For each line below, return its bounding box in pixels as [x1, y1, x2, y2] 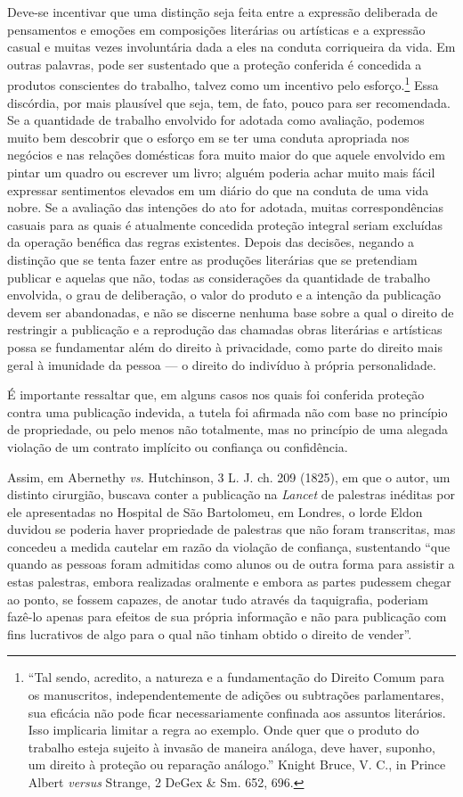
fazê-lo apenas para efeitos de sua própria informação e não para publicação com [7, 607, 447, 626]
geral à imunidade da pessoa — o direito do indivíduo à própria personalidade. [7, 355, 436, 374]
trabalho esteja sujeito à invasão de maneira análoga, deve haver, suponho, [28, 737, 435, 756]
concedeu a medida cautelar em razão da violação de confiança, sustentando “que [7, 537, 451, 555]
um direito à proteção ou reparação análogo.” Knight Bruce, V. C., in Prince [28, 755, 446, 774]
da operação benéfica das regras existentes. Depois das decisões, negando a [7, 233, 415, 251]
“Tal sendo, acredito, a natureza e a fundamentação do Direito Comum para [28, 668, 444, 686]
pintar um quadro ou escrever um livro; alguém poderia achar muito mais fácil [7, 163, 435, 181]
